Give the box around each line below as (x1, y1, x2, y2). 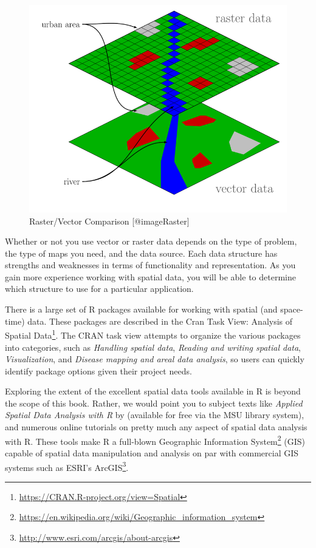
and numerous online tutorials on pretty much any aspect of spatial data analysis (5, 421, 307, 433)
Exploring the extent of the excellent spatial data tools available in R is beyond (5, 385, 301, 397)
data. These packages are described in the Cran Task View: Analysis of (27, 314, 293, 327)
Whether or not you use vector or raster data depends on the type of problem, (5, 235, 297, 248)
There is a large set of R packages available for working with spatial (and (5, 303, 278, 316)
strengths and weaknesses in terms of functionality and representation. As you (5, 259, 296, 271)
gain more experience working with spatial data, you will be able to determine (5, 270, 296, 283)
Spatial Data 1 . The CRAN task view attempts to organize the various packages (5, 327, 301, 341)
